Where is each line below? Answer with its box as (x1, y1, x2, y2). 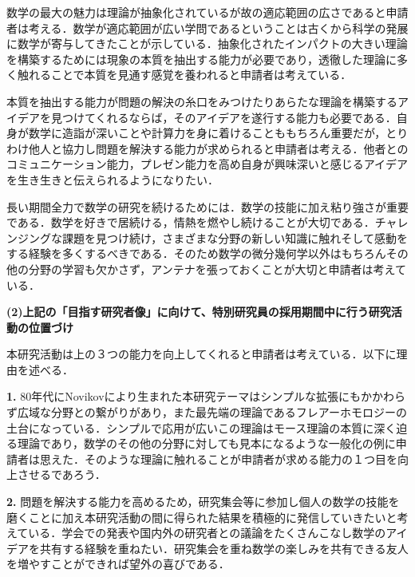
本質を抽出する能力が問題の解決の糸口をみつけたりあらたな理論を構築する (6, 93, 397, 109)
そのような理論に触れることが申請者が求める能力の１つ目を (84, 450, 397, 467)
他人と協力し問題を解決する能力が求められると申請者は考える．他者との (28, 140, 409, 156)
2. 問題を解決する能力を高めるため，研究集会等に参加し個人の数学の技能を (6, 493, 400, 510)
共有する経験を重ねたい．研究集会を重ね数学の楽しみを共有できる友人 (39, 539, 409, 556)
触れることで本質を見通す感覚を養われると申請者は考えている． (17, 66, 352, 83)
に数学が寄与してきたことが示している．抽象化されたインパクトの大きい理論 (6, 35, 408, 52)
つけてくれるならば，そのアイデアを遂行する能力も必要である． (61, 109, 397, 125)
